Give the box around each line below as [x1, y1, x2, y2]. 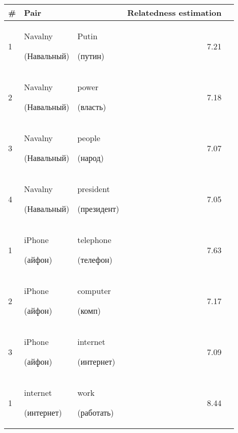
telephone [77, 234, 111, 246]
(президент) [77, 203, 120, 214]
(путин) [77, 50, 105, 62]
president [77, 183, 110, 195]
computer [77, 285, 111, 296]
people [77, 132, 101, 144]
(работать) [77, 407, 114, 418]
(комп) [77, 305, 101, 316]
